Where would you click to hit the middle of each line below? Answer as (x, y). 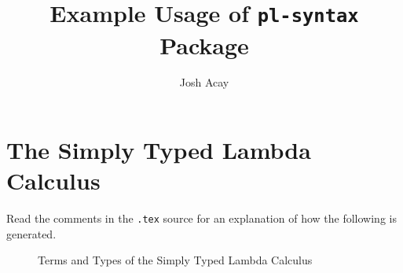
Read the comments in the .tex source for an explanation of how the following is (201, 218)
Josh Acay (204, 82)
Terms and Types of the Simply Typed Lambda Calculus (175, 260)
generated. (31, 233)
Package (204, 44)
